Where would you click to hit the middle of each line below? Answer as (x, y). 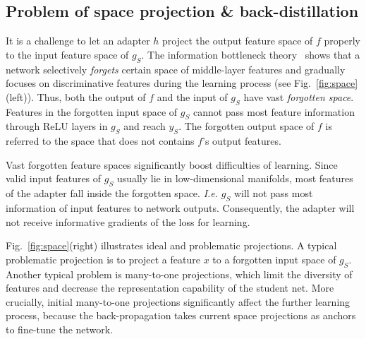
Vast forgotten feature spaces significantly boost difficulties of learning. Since (172, 164)
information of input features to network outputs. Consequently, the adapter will (180, 207)
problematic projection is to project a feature (103, 259)
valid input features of (54, 178)
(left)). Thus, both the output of (76, 96)
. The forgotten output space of (246, 126)
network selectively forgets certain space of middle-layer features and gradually (176, 69)
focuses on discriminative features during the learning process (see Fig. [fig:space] (182, 83)
